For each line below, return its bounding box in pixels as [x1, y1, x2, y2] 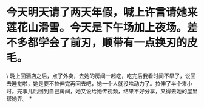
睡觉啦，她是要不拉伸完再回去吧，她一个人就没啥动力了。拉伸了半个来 [11, 79, 187, 87]
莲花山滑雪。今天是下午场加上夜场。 [6, 21, 188, 35]
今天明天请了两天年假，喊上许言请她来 [6, 5, 199, 19]
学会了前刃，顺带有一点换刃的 [38, 36, 188, 50]
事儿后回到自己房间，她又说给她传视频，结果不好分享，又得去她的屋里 [22, 87, 198, 95]
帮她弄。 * [6, 95, 32, 102]
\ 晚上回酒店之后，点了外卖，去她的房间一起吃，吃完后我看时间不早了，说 [6, 72, 191, 79]
